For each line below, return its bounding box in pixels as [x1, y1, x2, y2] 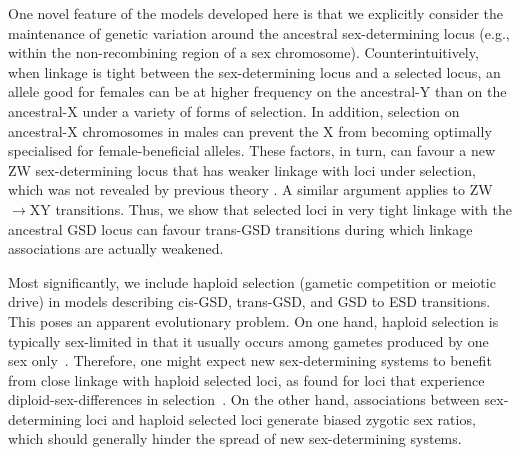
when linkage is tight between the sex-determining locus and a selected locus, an [8, 61, 501, 82]
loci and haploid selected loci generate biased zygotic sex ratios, [85, 408, 476, 429]
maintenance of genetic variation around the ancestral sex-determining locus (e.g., [8, 22, 510, 43]
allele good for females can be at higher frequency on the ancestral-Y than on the [8, 81, 507, 102]
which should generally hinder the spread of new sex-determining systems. [8, 428, 462, 449]
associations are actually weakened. [8, 238, 224, 259]
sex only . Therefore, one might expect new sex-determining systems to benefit [8, 350, 492, 371]
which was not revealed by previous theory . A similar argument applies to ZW [8, 179, 493, 200]
